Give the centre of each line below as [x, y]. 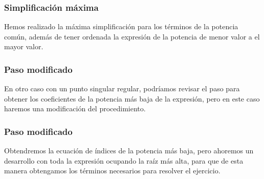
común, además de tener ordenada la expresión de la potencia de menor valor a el [132, 36]
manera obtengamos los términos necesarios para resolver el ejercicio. [112, 171]
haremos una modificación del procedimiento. [75, 108]
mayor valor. [24, 46]
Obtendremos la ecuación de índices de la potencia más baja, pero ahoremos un [129, 151]
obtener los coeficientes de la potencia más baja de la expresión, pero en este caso [132, 98]
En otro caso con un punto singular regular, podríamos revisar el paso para [122, 88]
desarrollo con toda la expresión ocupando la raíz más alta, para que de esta [124, 160]
